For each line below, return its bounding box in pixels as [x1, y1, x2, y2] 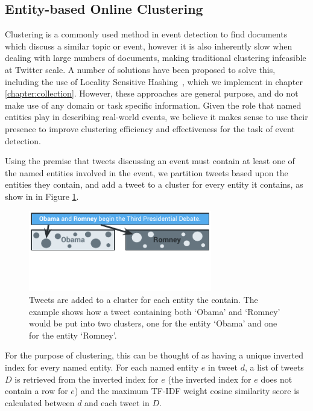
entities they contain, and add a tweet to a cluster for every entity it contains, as [5, 178, 303, 191]
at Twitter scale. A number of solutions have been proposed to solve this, [5, 63, 276, 75]
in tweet [208, 361, 238, 374]
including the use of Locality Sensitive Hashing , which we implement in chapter [5, 75, 303, 88]
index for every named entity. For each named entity [5, 361, 199, 374]
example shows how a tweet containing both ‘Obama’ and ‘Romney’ [29, 305, 280, 317]
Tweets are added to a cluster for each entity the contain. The [29, 293, 258, 306]
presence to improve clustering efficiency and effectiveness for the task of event [5, 122, 295, 135]
